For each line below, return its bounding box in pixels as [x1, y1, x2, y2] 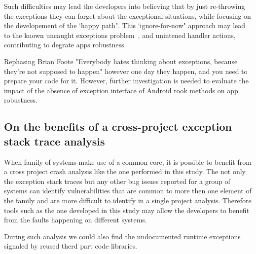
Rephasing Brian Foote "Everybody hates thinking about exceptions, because [4, 56, 238, 66]
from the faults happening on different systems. [4, 215, 147, 225]
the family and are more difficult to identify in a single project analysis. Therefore [4, 195, 252, 205]
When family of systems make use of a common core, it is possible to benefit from [4, 156, 252, 167]
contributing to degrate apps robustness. [4, 39, 126, 50]
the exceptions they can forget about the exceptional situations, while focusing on [4, 10, 251, 21]
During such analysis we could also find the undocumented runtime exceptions [4, 231, 241, 241]
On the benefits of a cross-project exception [4, 119, 232, 134]
